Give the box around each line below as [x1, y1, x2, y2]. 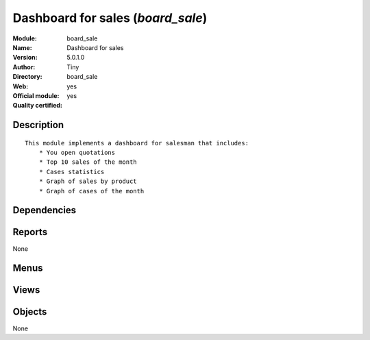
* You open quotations [38, 149, 116, 157]
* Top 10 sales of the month [38, 158, 137, 166]
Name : [12, 43, 32, 51]
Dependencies [12, 204, 77, 216]
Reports [12, 226, 48, 238]
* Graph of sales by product [38, 178, 137, 185]
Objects [12, 306, 47, 318]
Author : [12, 62, 36, 71]
